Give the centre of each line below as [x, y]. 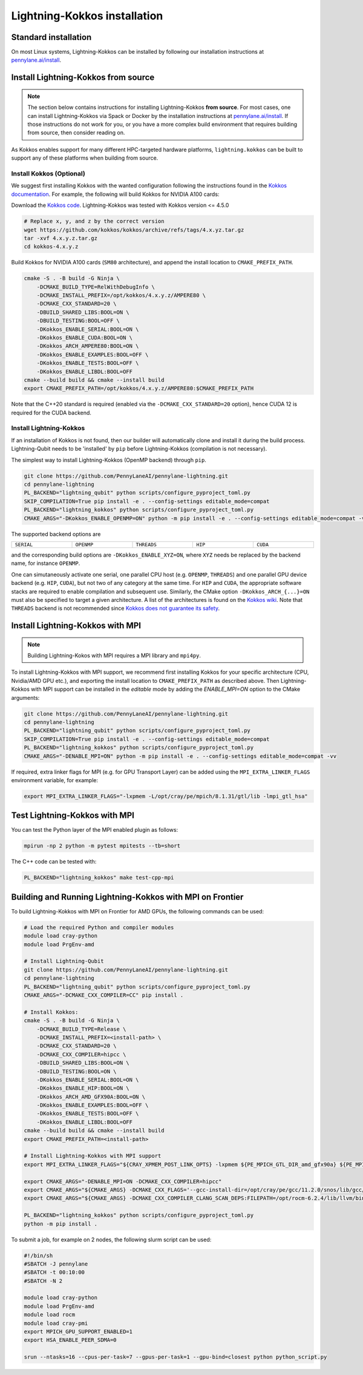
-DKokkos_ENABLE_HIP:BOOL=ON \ [83, 1088]
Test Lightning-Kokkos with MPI [73, 816]
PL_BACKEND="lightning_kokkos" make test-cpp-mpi [99, 878]
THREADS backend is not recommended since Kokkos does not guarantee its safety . [116, 609]
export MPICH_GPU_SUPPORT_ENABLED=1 [78, 1332]
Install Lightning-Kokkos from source [83, 78]
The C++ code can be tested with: [54, 861]
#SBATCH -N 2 [43, 1281]
